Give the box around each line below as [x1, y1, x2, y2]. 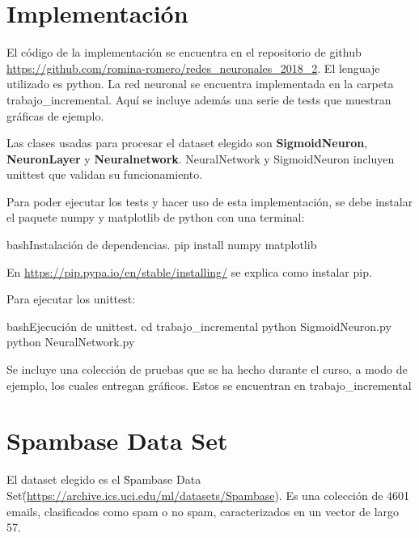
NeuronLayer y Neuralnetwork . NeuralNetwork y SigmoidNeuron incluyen [6, 150, 395, 167]
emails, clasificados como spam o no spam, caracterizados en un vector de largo [6, 502, 400, 519]
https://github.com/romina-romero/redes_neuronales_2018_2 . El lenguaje [6, 59, 380, 76]
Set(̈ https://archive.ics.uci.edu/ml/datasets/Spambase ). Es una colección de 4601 [6, 486, 410, 503]
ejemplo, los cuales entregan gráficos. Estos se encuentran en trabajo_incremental [6, 376, 412, 393]
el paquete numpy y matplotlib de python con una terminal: [6, 209, 305, 226]
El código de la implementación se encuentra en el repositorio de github [6, 44, 362, 61]
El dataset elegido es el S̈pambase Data [6, 471, 201, 488]
